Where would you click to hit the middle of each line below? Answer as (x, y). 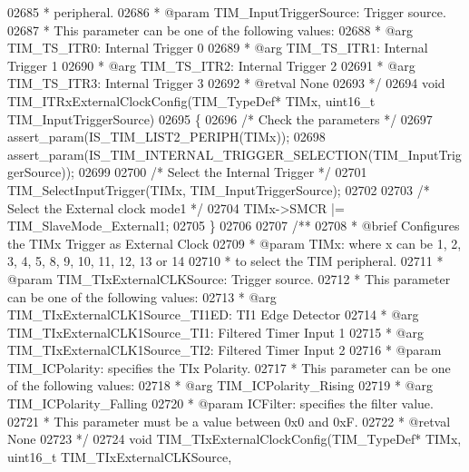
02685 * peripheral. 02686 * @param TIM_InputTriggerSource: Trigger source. (227, 12)
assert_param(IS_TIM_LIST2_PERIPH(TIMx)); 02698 (166, 137)
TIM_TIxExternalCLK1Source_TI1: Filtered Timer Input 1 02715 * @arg (215, 332)
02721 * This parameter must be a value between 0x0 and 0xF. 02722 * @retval (229, 421)
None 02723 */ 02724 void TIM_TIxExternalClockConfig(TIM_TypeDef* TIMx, (234, 439)
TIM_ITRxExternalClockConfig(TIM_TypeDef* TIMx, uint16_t (191, 100)
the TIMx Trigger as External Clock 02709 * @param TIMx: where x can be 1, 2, (234, 243)
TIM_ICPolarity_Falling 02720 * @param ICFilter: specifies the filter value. (220, 403)
